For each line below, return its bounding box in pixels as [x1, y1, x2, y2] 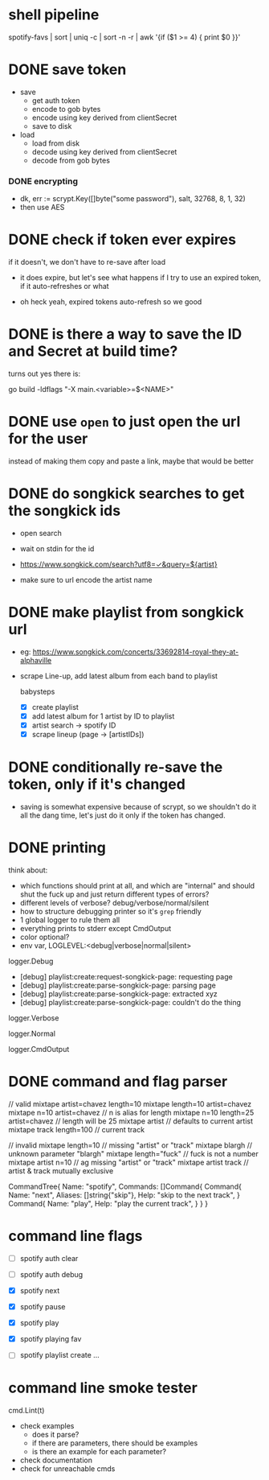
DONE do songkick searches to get [8, 484, 245, 503]
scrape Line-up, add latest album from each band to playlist [19, 670, 218, 681]
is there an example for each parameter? [31, 1447, 167, 1457]
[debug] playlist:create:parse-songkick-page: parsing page [19, 980, 217, 990]
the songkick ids [8, 501, 121, 520]
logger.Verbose [8, 1012, 59, 1023]
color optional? [19, 932, 70, 942]
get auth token [31, 95, 80, 105]
